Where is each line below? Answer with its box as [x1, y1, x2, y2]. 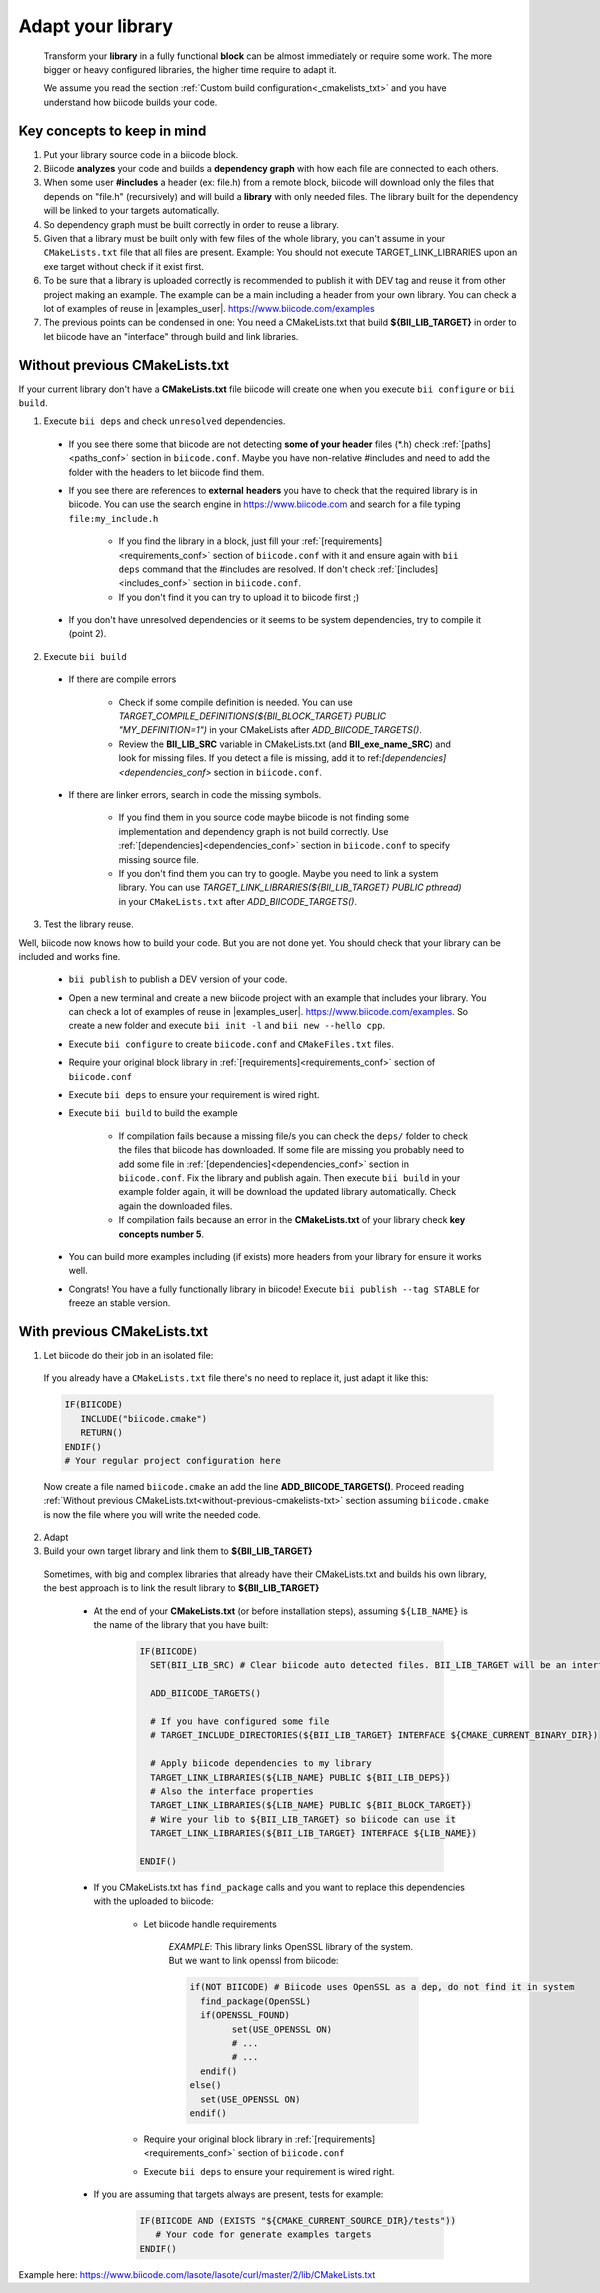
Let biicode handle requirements [143, 1918, 277, 1930]
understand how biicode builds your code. [43, 96, 218, 108]
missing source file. [118, 853, 199, 865]
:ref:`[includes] [377, 563, 439, 575]
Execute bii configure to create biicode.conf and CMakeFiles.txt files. [68, 1038, 395, 1050]
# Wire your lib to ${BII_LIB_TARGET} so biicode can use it [150, 1813, 457, 1825]
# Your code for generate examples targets [155, 2229, 372, 2240]
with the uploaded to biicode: [93, 1895, 214, 1907]
